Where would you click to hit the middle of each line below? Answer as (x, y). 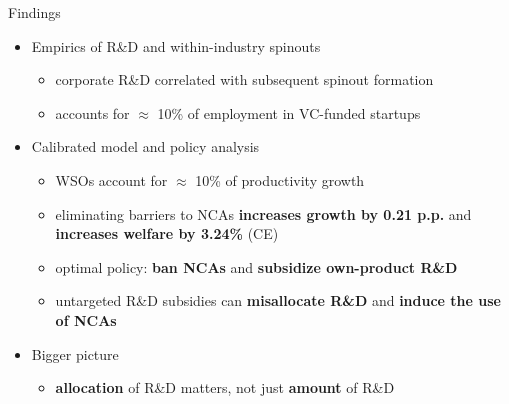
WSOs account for (111, 179)
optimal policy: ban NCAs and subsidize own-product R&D (256, 266)
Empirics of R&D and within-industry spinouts (176, 45)
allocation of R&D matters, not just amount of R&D (225, 387)
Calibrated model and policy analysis (145, 146)
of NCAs (86, 319)
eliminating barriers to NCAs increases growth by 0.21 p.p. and (263, 213)
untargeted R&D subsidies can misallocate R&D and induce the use (278, 300)
